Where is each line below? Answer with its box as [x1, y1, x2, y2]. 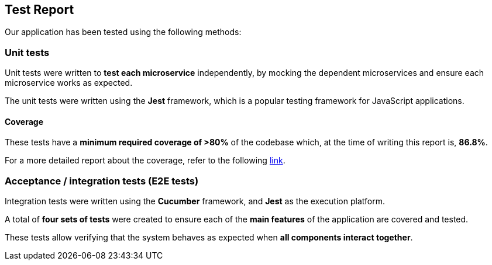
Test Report [5, 2, 74, 17]
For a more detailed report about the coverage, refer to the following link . [5, 155, 285, 166]
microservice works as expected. [5, 78, 133, 88]
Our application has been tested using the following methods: [5, 27, 242, 37]
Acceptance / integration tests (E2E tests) [5, 175, 199, 187]
